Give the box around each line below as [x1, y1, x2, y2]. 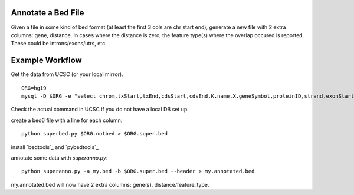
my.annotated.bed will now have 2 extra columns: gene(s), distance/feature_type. [11, 181, 209, 188]
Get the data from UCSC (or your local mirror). [11, 71, 123, 78]
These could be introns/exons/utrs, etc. [11, 40, 107, 47]
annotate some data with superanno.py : [11, 154, 108, 161]
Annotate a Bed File [11, 8, 84, 18]
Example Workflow [11, 55, 82, 65]
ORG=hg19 [21, 84, 47, 91]
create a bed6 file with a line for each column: [11, 117, 123, 124]
